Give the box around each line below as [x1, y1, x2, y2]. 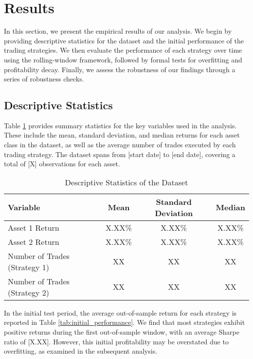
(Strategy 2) [8, 286, 49, 298]
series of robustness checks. [4, 74, 84, 84]
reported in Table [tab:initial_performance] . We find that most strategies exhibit [4, 317, 245, 327]
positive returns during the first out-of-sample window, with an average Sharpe [4, 327, 239, 337]
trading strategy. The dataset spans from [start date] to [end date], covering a [4, 149, 235, 159]
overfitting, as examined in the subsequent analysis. [4, 346, 158, 356]
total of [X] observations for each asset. [4, 159, 120, 169]
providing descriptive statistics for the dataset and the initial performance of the [4, 35, 244, 45]
